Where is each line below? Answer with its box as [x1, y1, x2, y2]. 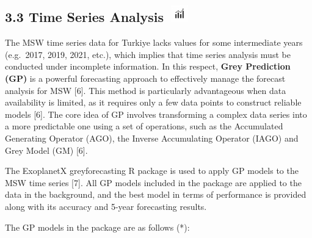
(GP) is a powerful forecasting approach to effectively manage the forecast [5, 71, 286, 84]
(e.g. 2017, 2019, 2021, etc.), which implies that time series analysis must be [5, 48, 291, 60]
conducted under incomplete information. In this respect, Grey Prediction [5, 60, 291, 73]
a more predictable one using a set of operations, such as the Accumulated [5, 120, 283, 132]
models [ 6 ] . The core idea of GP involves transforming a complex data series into [5, 107, 307, 120]
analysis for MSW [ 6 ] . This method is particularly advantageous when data [5, 84, 286, 96]
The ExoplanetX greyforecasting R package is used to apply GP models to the [5, 164, 299, 177]
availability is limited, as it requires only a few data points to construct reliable [5, 96, 302, 109]
